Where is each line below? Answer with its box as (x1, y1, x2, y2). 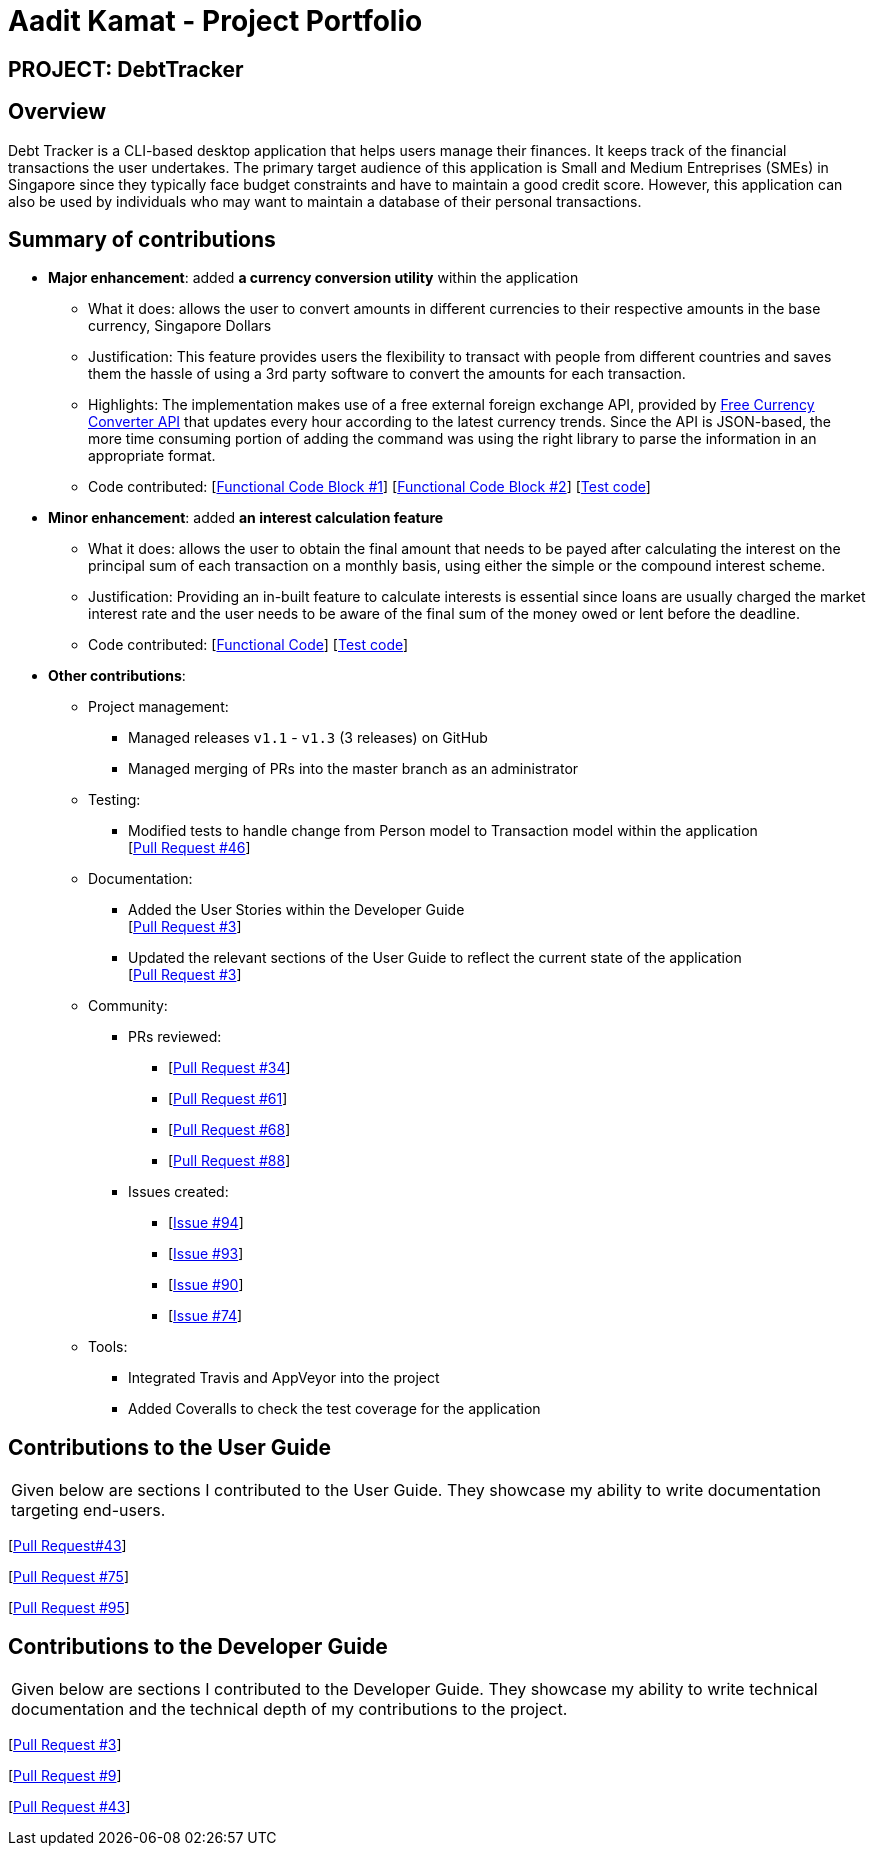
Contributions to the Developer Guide (8, 1633, 388, 1659)
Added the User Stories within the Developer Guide (128, 901, 465, 919)
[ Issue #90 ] (168, 1276, 244, 1294)
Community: (88, 997, 168, 1015)
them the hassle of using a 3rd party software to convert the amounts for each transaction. (88, 365, 686, 383)
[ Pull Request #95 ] (8, 1599, 130, 1617)
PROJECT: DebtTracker (8, 56, 244, 82)
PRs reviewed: (128, 1028, 222, 1046)
